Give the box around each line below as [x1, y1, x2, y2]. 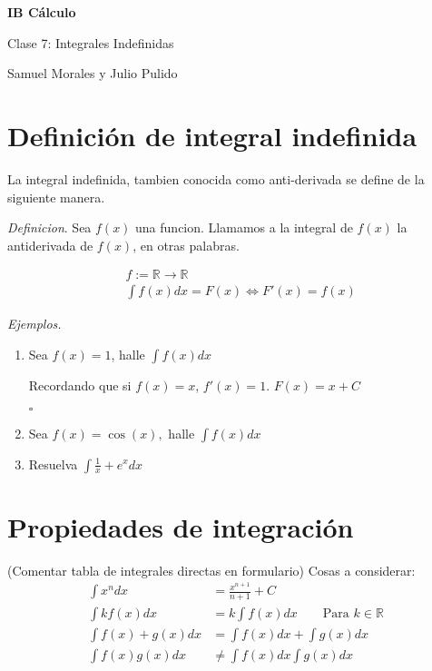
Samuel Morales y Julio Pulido [7, 64, 178, 83]
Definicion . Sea [7, 218, 92, 237]
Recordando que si [28, 375, 132, 394]
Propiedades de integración [7, 508, 354, 545]
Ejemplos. [7, 314, 62, 333]
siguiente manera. [7, 187, 105, 206]
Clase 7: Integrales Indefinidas [7, 33, 174, 52]
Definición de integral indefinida [7, 116, 417, 153]
